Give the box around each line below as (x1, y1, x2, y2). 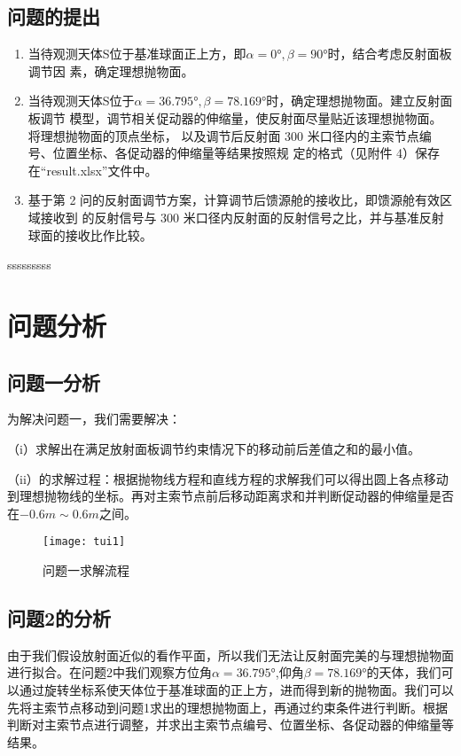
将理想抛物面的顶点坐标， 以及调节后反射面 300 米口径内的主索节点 (27, 126, 419, 144)
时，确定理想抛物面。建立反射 (266, 91, 441, 110)
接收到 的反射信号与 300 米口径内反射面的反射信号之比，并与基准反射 (40, 207, 444, 226)
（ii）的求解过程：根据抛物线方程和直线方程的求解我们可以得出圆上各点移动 (7, 469, 449, 487)
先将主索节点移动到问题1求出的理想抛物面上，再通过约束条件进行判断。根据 (7, 698, 448, 716)
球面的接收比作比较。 (27, 225, 152, 244)
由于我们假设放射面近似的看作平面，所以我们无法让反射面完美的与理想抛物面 (7, 645, 454, 664)
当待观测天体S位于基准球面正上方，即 (27, 44, 246, 63)
